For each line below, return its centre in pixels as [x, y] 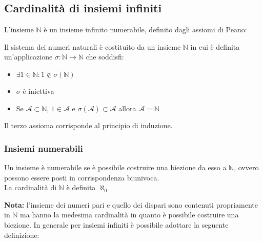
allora [127, 108]
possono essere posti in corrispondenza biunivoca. [82, 177]
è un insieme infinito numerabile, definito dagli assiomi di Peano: [145, 29]
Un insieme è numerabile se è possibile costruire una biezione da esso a [115, 167]
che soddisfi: [105, 57]
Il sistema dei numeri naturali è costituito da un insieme [93, 46]
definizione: [22, 235]
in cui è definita [215, 46]
